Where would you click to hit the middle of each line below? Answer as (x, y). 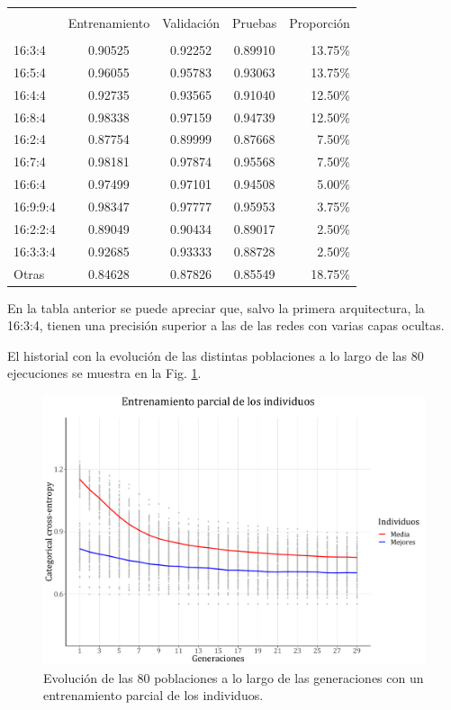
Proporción (320, 22)
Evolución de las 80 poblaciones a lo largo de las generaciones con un (234, 677)
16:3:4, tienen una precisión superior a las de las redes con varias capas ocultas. (226, 325)
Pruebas (254, 22)
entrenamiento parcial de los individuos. (153, 695)
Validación (191, 22)
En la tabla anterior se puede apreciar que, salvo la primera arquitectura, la (216, 307)
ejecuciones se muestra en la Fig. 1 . (104, 373)
